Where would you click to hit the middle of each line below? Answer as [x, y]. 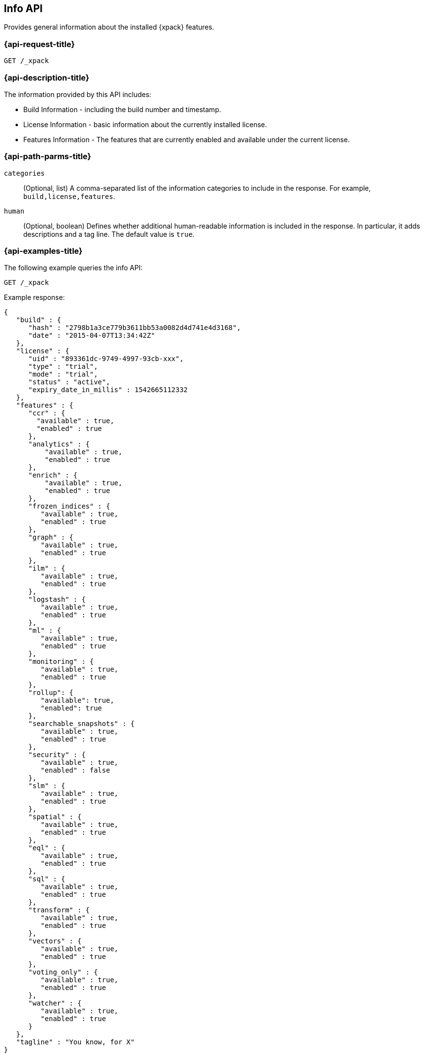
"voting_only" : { [63, 972]
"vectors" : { [55, 941]
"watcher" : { [55, 1003]
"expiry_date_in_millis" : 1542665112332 [108, 390]
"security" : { [57, 755]
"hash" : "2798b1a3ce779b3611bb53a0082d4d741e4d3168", [134, 328]
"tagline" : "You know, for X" [75, 1042]
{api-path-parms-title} [47, 157]
